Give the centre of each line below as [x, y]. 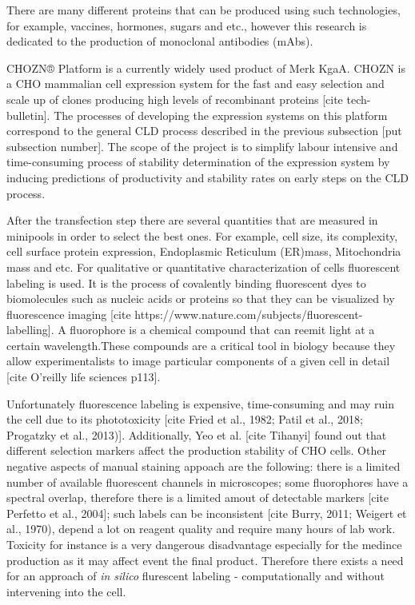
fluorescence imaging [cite [69, 314]
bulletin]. [28, 115]
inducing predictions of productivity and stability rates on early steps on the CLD [208, 177]
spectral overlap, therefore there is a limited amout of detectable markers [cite [198, 498]
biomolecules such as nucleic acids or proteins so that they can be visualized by [201, 299]
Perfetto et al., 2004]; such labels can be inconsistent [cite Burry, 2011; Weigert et [207, 513]
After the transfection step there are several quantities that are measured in [192, 220]
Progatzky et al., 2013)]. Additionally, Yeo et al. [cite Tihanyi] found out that [197, 434]
